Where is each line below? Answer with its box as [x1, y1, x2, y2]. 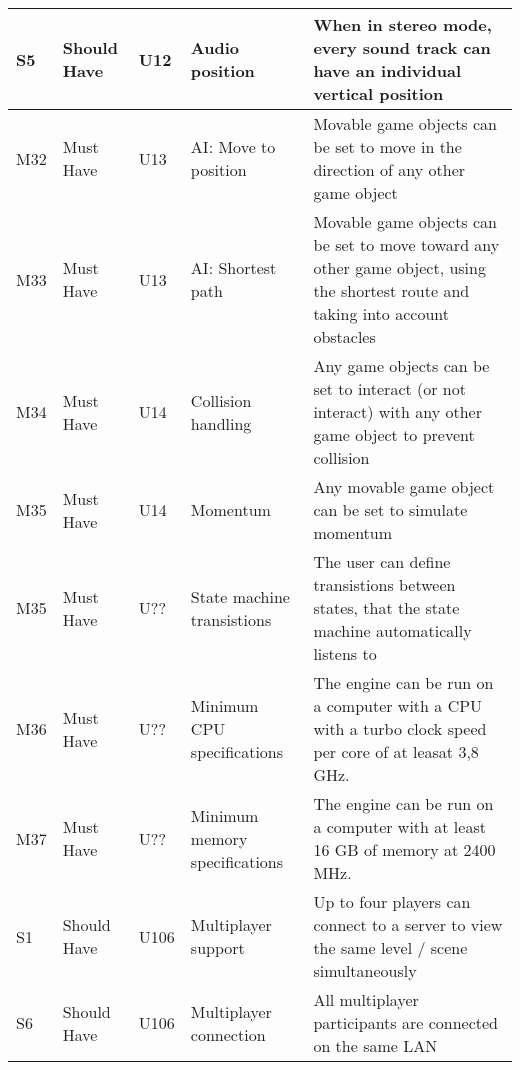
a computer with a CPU [313, 694, 483, 717]
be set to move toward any [313, 233, 500, 256]
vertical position [313, 82, 444, 105]
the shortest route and [313, 279, 470, 302]
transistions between [313, 573, 456, 596]
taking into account [313, 302, 449, 325]
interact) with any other [313, 400, 482, 423]
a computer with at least [313, 815, 486, 838]
